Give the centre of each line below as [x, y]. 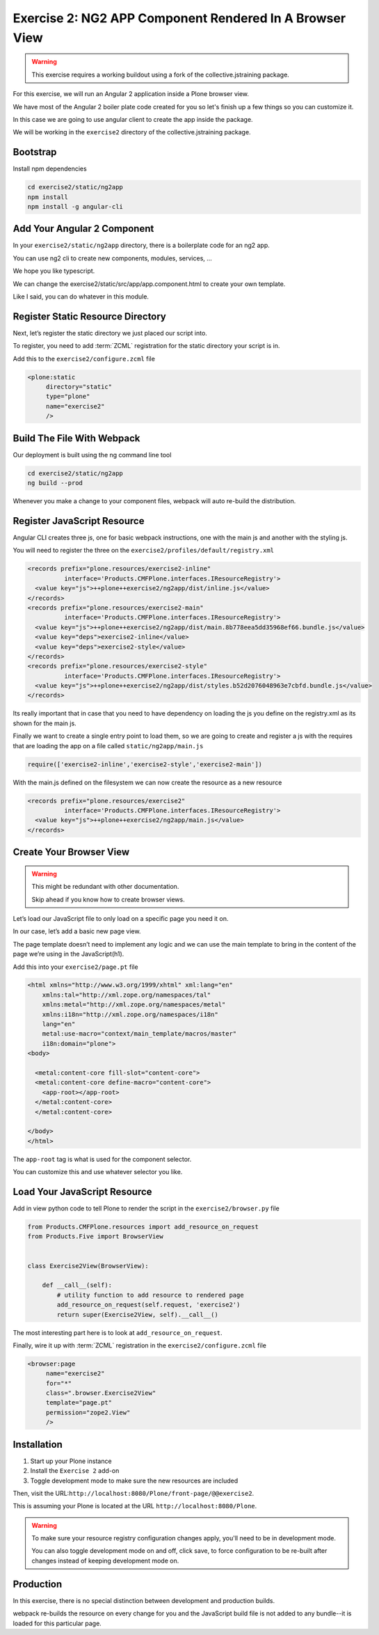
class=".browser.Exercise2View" [101, 1393]
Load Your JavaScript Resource [82, 1191]
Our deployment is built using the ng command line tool [92, 455]
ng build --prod [55, 483]
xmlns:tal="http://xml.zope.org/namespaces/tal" [127, 995]
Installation [38, 1444]
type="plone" [68, 396]
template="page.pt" [79, 1403]
